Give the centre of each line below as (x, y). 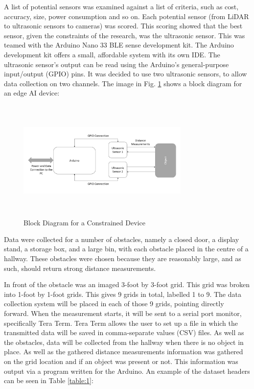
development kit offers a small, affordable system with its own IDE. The (112, 54)
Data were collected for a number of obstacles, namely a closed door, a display (122, 239)
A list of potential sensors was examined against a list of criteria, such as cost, (121, 6)
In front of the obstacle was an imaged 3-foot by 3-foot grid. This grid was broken (127, 284)
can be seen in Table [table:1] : (49, 380)
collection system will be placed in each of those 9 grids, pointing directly (114, 304)
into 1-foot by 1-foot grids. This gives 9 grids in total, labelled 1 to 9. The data (123, 294)
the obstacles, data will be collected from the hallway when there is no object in (124, 342)
